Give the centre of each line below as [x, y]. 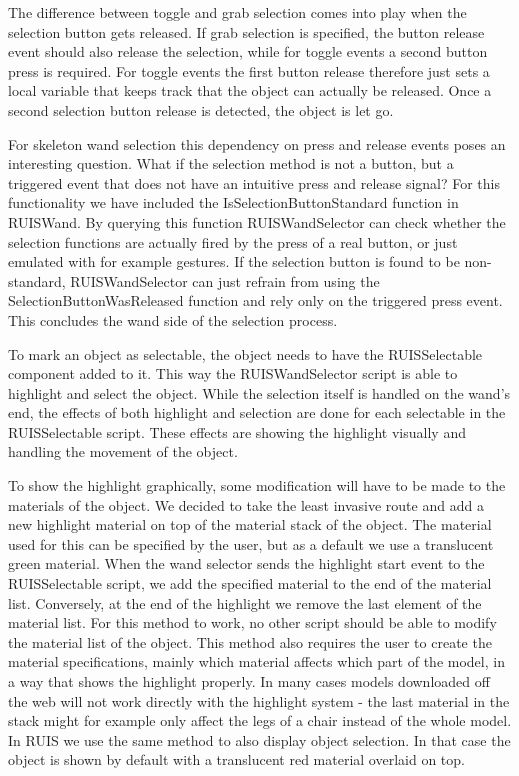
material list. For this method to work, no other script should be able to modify [252, 622]
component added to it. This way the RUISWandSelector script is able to [233, 373]
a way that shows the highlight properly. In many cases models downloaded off [249, 681]
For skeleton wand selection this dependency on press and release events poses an [257, 143]
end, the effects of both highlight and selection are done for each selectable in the [257, 412]
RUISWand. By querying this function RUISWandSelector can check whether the [257, 221]
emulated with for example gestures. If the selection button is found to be [234, 261]
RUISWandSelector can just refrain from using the [225, 280]
